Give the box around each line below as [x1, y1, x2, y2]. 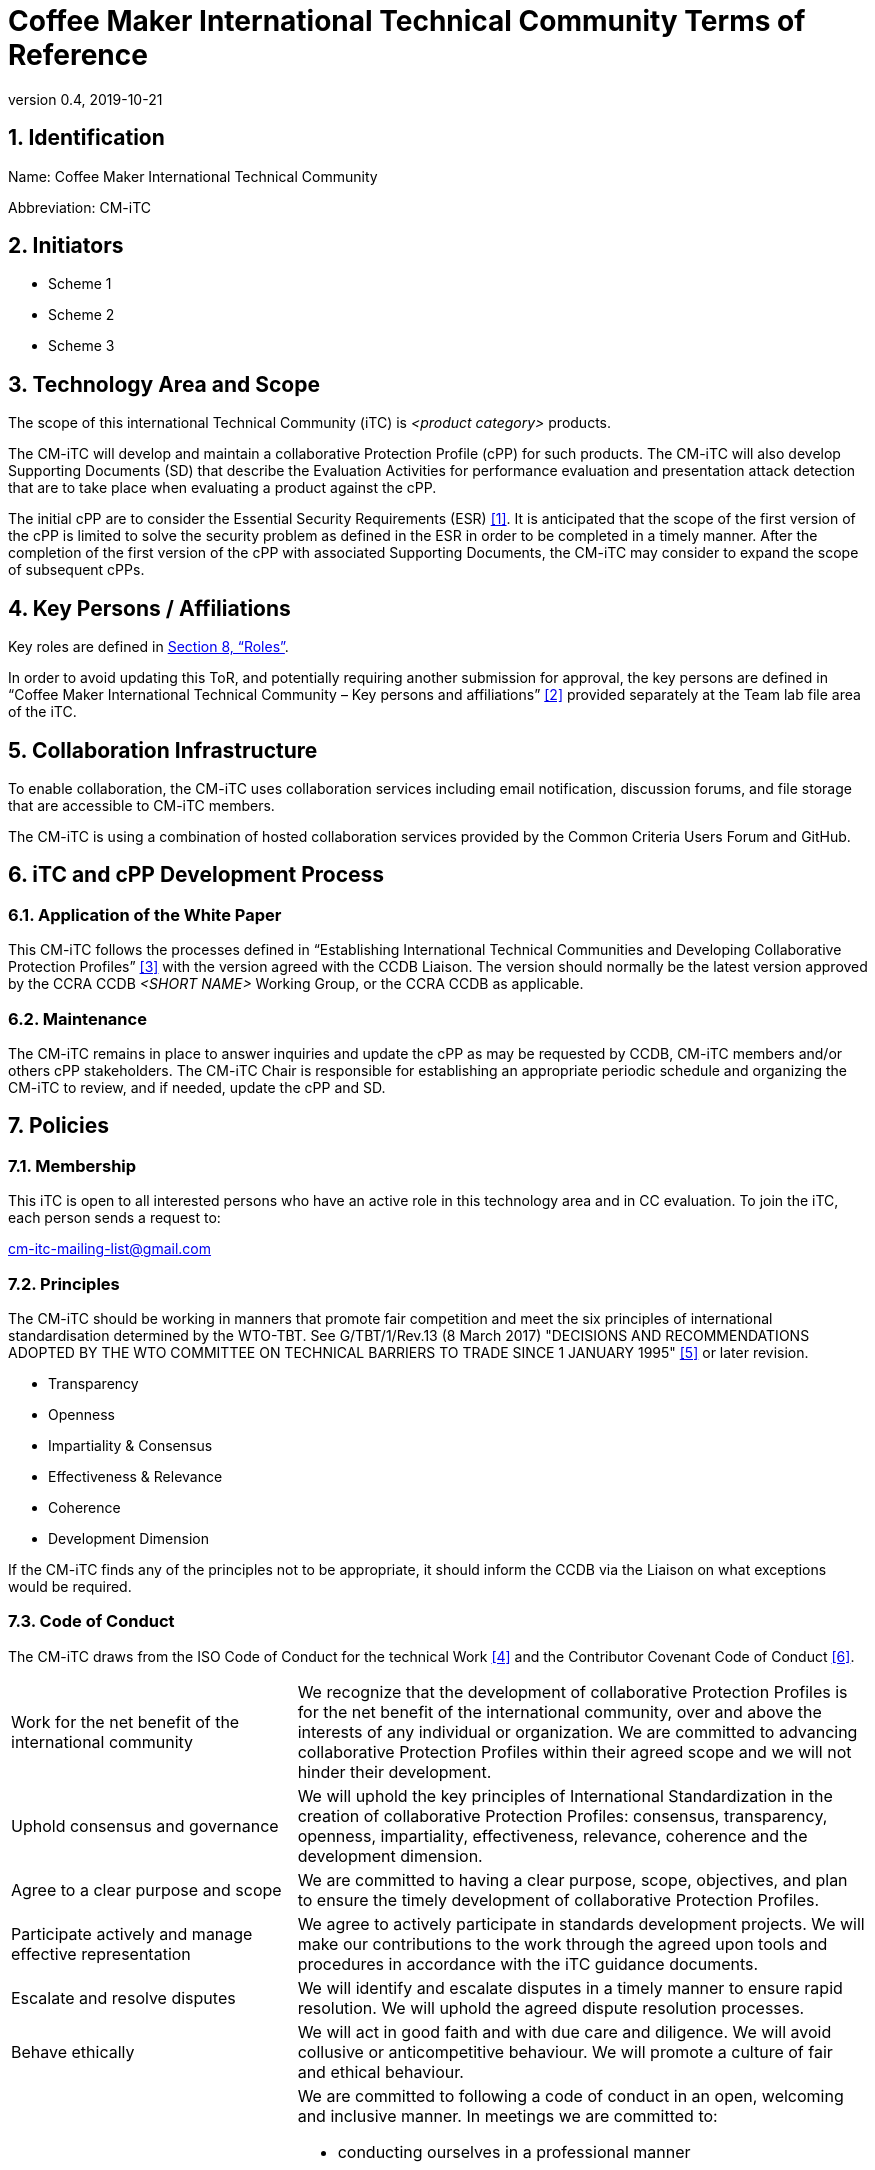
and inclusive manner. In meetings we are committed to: [297, 2105, 718, 2126]
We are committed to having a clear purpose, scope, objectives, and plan [297, 1869, 848, 1890]
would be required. [8, 1577, 132, 1595]
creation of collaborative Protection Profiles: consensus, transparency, [297, 1805, 828, 1826]
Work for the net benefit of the [11, 1711, 240, 1732]
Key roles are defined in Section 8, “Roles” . [8, 638, 289, 656]
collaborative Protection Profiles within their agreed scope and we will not [297, 1741, 852, 1762]
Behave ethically [11, 2041, 135, 2062]
